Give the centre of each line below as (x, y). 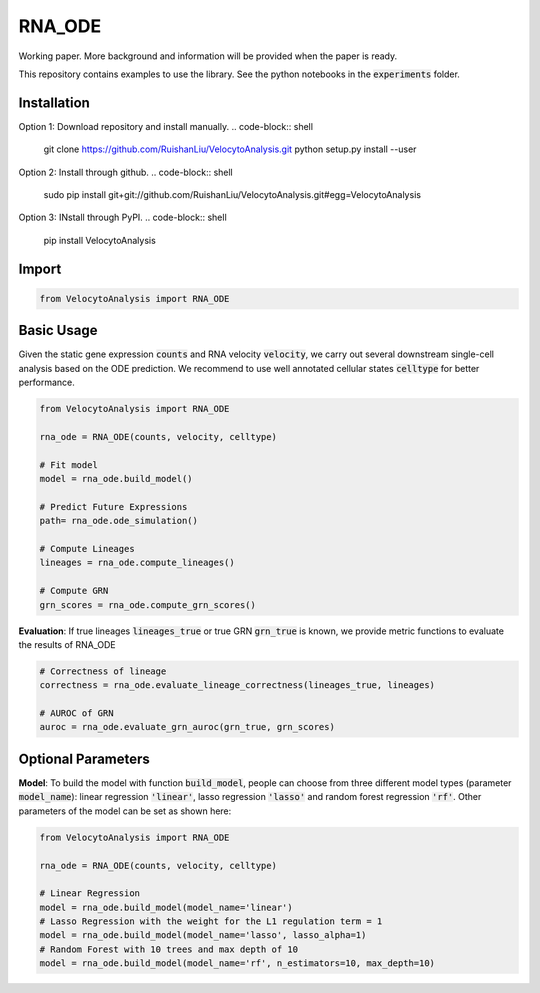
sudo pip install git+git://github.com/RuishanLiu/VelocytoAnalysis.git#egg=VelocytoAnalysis (232, 195)
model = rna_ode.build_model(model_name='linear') (166, 907)
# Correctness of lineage (103, 671)
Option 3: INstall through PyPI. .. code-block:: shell (122, 217)
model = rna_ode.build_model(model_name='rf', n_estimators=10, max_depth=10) (237, 963)
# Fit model (69, 464)
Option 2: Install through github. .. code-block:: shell (126, 172)
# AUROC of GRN (76, 713)
